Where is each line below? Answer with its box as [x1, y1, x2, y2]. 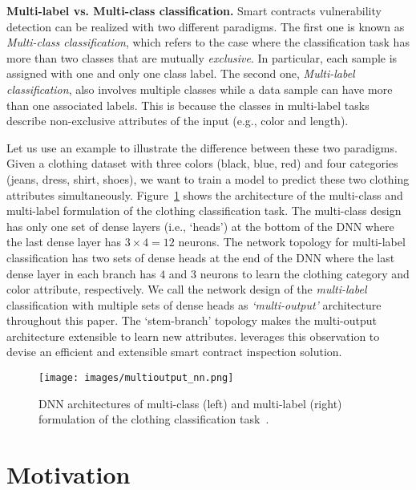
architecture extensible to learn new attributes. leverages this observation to [6, 327, 380, 344]
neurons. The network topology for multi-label [178, 233, 406, 250]
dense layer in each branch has [6, 265, 156, 281]
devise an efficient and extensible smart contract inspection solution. [6, 343, 342, 360]
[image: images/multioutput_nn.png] [38, 372, 234, 384]
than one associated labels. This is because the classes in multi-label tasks [6, 96, 370, 113]
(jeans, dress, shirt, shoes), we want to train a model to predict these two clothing [6, 170, 410, 187]
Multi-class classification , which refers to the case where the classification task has [6, 34, 410, 51]
